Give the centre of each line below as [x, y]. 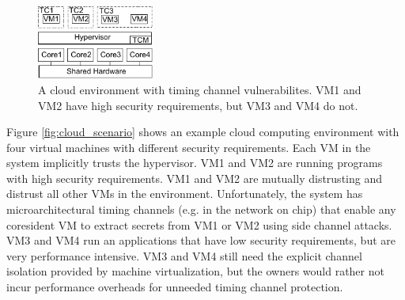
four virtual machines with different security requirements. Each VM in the [189, 147]
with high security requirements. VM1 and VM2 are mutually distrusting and [194, 178]
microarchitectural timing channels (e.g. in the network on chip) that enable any [201, 209]
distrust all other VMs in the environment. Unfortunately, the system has [185, 194]
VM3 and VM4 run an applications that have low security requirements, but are [201, 240]
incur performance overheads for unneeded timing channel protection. [175, 287]
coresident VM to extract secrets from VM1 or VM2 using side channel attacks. [199, 224]
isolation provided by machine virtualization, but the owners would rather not [195, 271]
